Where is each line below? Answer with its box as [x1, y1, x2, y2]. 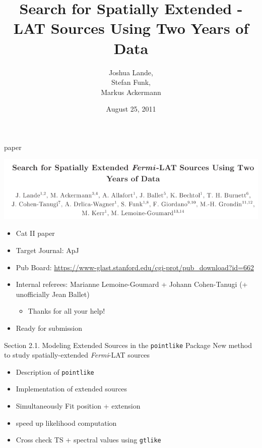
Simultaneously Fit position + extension [16, 401, 141, 411]
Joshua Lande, [109, 67, 153, 77]
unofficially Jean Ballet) [16, 288, 90, 299]
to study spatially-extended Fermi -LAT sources [4, 350, 150, 360]
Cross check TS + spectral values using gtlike [16, 434, 161, 445]
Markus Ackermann [101, 86, 161, 97]
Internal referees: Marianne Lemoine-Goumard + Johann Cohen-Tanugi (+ [16, 279, 248, 289]
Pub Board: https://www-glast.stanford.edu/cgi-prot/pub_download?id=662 [16, 262, 254, 272]
